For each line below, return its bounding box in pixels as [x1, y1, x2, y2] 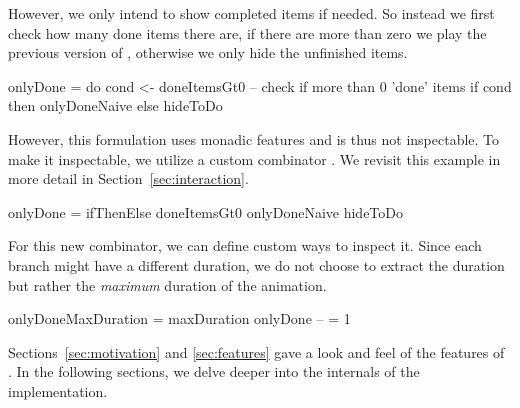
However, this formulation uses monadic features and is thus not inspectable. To [8, 128, 500, 149]
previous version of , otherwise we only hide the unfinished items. [8, 42, 408, 63]
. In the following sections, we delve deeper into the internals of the [8, 361, 420, 382]
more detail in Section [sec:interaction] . [8, 168, 249, 189]
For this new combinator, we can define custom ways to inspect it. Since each [8, 235, 482, 256]
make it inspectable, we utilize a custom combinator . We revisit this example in [8, 148, 501, 169]
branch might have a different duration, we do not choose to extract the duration [8, 254, 505, 275]
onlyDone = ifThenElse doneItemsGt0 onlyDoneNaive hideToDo [8, 201, 403, 222]
